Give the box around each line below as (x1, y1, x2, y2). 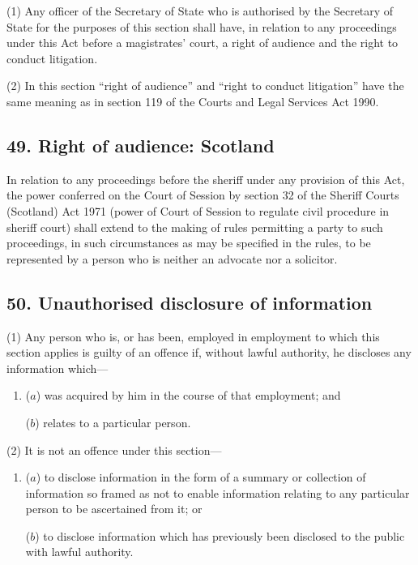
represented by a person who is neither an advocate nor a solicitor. (6, 250, 338, 267)
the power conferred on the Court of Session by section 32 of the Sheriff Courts (6, 186, 399, 203)
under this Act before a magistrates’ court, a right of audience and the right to (6, 34, 399, 51)
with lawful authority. (25, 543, 134, 560)
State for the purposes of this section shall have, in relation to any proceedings (6, 18, 397, 35)
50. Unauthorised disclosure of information (6, 289, 373, 315)
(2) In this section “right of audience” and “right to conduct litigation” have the (6, 77, 404, 94)
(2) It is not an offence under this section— (6, 441, 222, 458)
